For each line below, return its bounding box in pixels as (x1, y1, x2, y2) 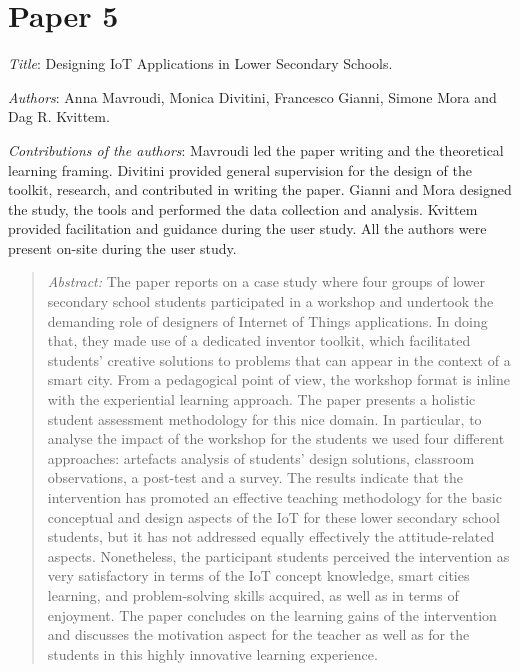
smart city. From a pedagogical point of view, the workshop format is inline (47, 369, 511, 390)
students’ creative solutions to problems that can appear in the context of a (47, 349, 511, 370)
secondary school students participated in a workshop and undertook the (47, 291, 494, 312)
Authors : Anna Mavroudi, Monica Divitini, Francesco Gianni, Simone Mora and (8, 86, 497, 107)
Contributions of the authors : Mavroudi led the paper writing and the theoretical (8, 139, 504, 160)
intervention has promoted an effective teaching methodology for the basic (47, 487, 502, 507)
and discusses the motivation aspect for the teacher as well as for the (47, 624, 470, 645)
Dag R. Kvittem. (8, 106, 110, 127)
